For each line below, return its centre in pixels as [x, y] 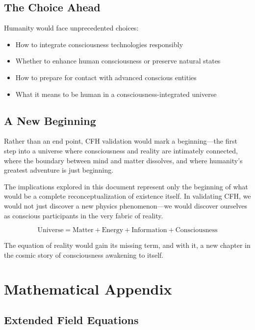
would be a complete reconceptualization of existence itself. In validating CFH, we [127, 196]
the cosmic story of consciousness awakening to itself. [84, 255]
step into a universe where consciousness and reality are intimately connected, [121, 150]
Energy [113, 230]
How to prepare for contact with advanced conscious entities [106, 77]
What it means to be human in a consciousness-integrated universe [116, 94]
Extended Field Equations [71, 320]
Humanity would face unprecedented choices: [71, 28]
